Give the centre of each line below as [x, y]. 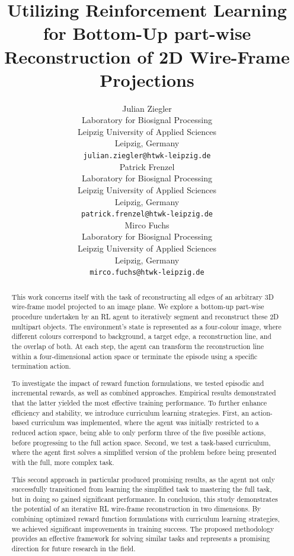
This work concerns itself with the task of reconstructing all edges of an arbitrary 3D [143, 296]
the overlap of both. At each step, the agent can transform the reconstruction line [138, 346]
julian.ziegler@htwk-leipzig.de [147, 156]
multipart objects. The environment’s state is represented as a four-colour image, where [146, 326]
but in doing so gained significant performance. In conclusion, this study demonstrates [145, 499]
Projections [147, 79]
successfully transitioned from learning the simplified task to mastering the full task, [142, 489]
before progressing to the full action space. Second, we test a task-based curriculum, [141, 442]
